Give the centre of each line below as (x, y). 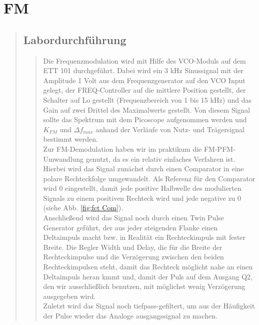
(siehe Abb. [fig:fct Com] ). (83, 208)
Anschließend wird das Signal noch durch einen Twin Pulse (134, 218)
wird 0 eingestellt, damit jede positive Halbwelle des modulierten (142, 188)
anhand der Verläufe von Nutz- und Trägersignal (170, 129)
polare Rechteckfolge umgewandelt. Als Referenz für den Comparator (149, 178)
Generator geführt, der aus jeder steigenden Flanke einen (130, 227)
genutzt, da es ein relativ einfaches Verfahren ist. (160, 158)
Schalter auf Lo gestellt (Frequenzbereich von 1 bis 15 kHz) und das (147, 99)
